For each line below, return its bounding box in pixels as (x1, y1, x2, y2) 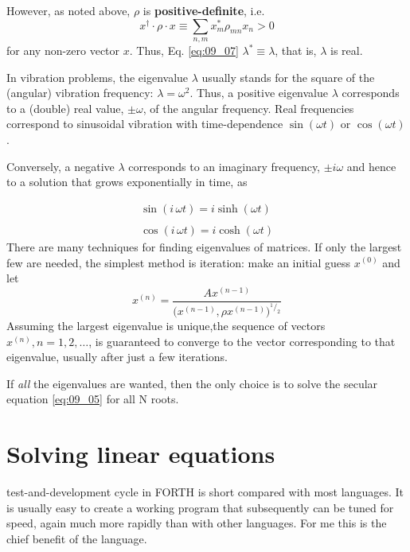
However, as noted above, (6, 2, 131, 18)
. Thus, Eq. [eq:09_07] (129, 42, 239, 59)
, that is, (275, 42, 317, 59)
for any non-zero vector (6, 42, 120, 59)
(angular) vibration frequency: (6, 84, 154, 101)
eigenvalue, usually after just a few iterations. (6, 348, 228, 365)
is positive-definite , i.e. (143, 2, 265, 18)
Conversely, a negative (6, 157, 115, 174)
